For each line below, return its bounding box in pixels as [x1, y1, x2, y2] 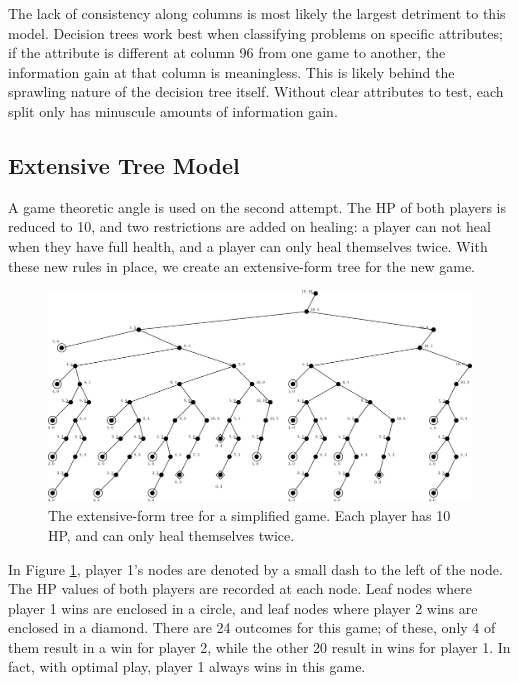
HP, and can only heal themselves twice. [48, 524, 295, 545]
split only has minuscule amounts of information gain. [8, 100, 338, 121]
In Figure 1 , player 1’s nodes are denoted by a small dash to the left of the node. [8, 558, 503, 579]
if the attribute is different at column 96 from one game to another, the [8, 42, 446, 63]
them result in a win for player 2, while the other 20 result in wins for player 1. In [8, 636, 511, 657]
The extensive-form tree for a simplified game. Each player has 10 [48, 505, 451, 526]
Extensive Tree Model [8, 149, 240, 180]
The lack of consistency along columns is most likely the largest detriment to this [8, 3, 506, 23]
